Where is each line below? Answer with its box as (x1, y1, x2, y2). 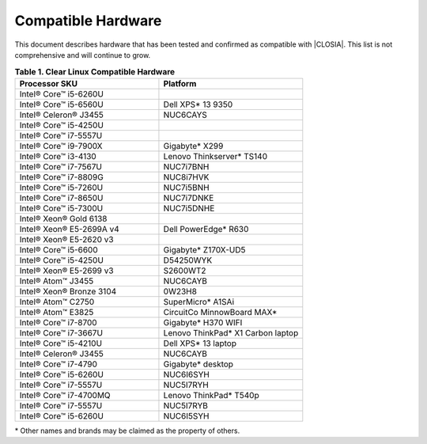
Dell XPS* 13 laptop (163, 337, 237, 348)
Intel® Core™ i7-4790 (19, 359, 98, 370)
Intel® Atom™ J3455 (19, 275, 94, 287)
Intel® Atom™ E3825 (19, 306, 94, 317)
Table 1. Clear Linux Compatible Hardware (14, 66, 176, 77)
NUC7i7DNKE (163, 192, 214, 203)
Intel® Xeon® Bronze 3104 (19, 286, 117, 297)
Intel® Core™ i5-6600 (19, 244, 98, 255)
